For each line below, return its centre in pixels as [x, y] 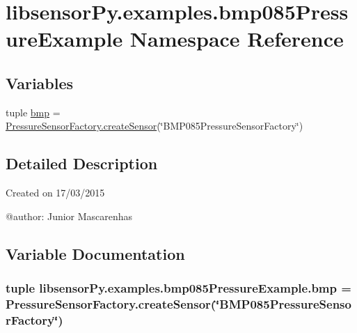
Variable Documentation [95, 253]
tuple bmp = [33, 112]
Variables [40, 83]
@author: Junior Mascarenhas [69, 216]
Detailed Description [82, 163]
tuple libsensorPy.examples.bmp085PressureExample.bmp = [178, 288]
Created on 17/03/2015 [55, 193]
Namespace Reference [237, 39]
